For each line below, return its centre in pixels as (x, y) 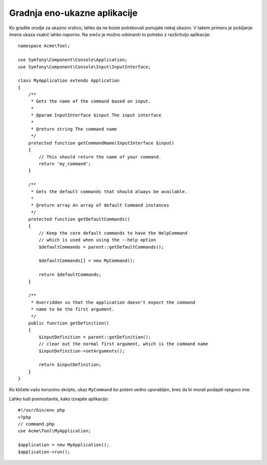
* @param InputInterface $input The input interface (96, 115)
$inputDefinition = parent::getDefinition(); (95, 337)
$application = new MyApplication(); (64, 445)
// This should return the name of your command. (100, 157)
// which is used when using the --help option (97, 240)
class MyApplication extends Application (69, 81)
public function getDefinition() (69, 323)
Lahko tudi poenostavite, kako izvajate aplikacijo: (59, 399)
